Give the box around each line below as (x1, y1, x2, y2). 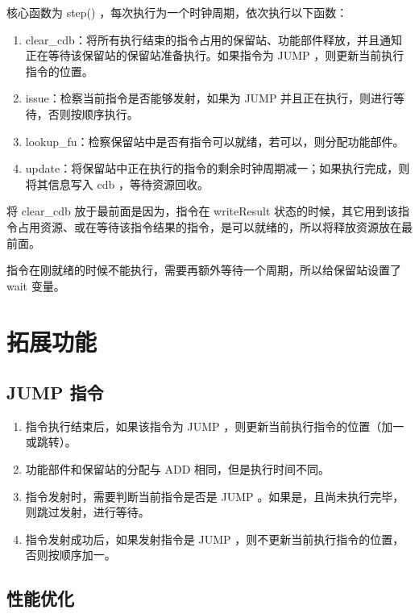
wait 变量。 (6, 277, 65, 294)
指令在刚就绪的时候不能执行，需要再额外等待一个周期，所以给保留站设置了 (6, 261, 401, 278)
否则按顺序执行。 (48, 105, 139, 122)
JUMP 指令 (6, 380, 104, 405)
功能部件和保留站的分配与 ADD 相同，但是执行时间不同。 (25, 461, 330, 478)
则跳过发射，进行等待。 (25, 503, 150, 520)
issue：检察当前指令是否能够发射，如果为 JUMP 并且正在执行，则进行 (25, 90, 394, 107)
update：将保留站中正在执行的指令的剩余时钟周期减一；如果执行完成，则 (25, 160, 410, 177)
